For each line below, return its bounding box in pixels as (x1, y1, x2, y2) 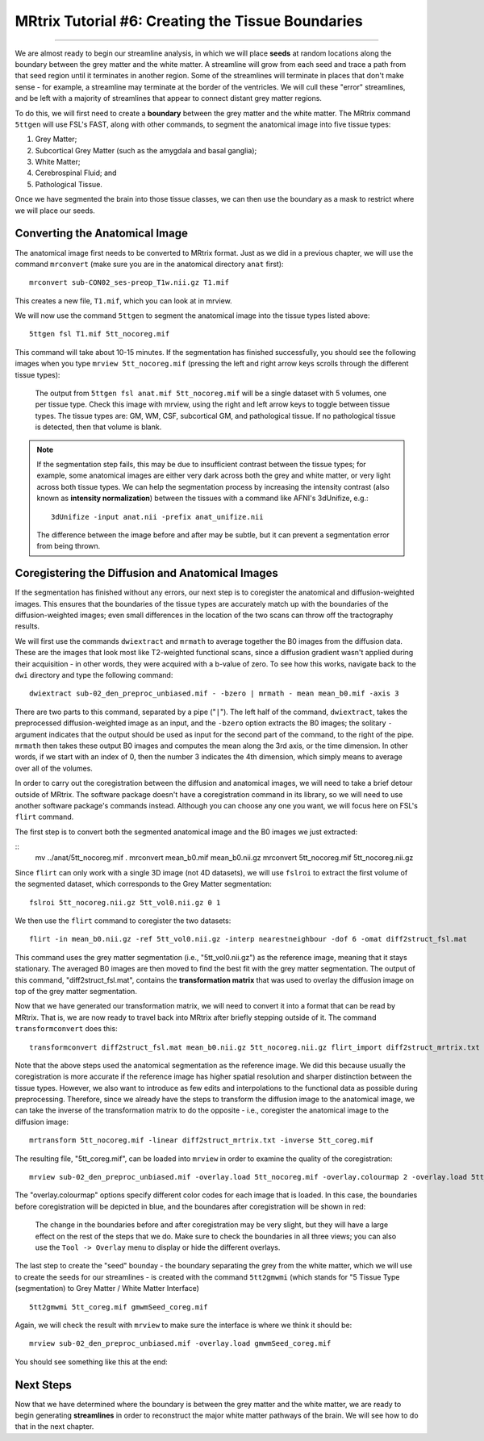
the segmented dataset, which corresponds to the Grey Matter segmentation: (15, 879, 272, 889)
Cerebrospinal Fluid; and (35, 168, 117, 178)
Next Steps (15, 1378, 72, 1392)
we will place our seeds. (15, 206, 96, 215)
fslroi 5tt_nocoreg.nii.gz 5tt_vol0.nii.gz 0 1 (29, 898, 221, 907)
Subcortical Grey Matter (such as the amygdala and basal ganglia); (35, 145, 257, 155)
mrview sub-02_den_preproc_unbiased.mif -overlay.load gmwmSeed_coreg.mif (29, 1339, 332, 1348)
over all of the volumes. (15, 763, 93, 773)
